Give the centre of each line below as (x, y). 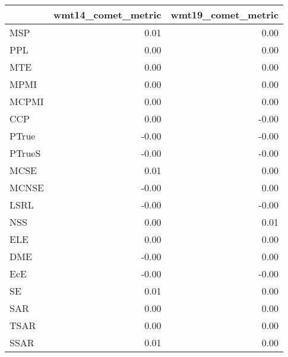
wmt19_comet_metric (225, 15)
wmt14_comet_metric (107, 15)
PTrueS (25, 153)
